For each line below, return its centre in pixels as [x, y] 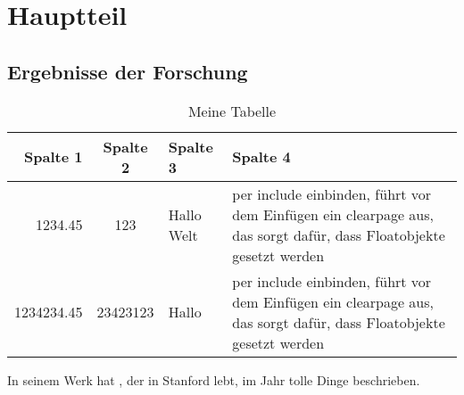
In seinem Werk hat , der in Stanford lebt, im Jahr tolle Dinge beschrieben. [214, 379]
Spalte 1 [54, 157]
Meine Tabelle [232, 111]
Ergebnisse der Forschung [128, 71]
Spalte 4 [261, 157]
